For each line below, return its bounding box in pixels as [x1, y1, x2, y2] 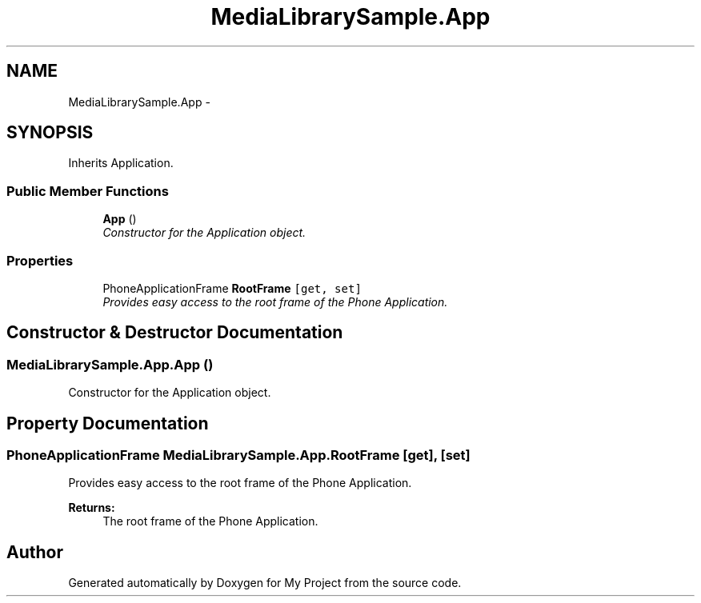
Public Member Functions [6, 182, 169, 199]
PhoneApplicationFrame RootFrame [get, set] [102, 281, 362, 295]
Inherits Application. [68, 156, 174, 170]
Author [6, 541, 63, 562]
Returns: [68, 501, 115, 515]
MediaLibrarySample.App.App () [6, 356, 214, 373]
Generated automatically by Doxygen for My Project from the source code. [68, 576, 462, 590]
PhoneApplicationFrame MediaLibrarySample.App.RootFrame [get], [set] [6, 447, 471, 463]
